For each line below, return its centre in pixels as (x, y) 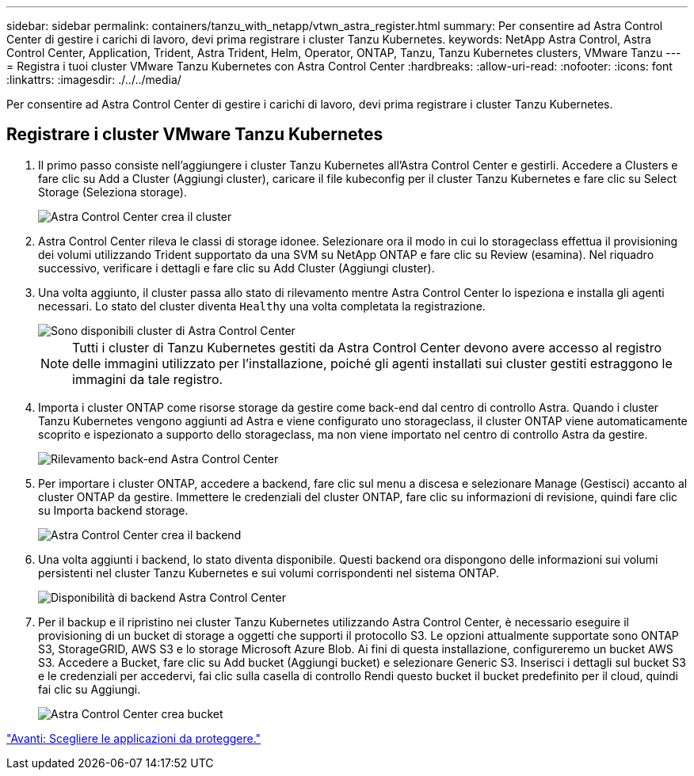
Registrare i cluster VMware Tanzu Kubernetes (195, 135)
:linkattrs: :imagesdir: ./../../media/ (94, 80)
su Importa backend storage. (113, 510)
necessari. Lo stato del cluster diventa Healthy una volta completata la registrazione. (262, 306)
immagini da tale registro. (148, 379)
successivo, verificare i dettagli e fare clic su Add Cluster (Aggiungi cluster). (236, 268)
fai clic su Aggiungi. (90, 689)
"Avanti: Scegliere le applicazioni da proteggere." (134, 738)
